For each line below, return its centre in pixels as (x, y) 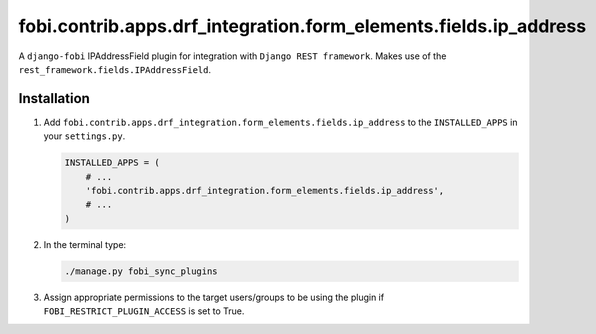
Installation (54, 98)
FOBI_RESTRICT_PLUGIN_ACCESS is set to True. (144, 311)
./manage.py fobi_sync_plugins (141, 271)
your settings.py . (84, 136)
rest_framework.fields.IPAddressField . (115, 69)
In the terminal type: (85, 244)
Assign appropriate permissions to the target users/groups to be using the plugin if (214, 297)
